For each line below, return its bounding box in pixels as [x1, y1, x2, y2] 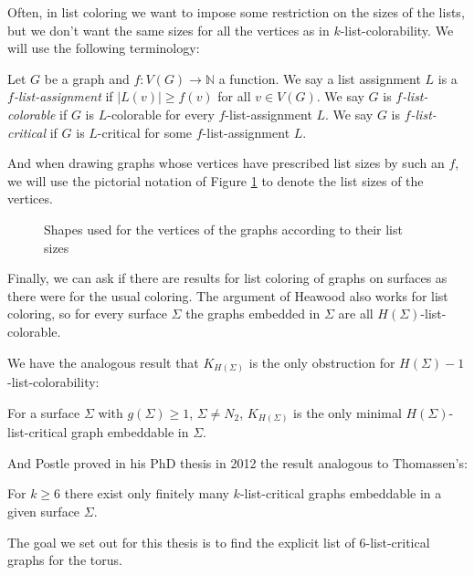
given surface [7, 501, 80, 520]
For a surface [7, 402, 80, 422]
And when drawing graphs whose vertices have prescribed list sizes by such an [7, 153, 445, 172]
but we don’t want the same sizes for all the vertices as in [7, 20, 330, 39]
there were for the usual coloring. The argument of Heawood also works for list [7, 286, 448, 305]
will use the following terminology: [7, 38, 200, 57]
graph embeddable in [71, 423, 189, 442]
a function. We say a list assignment [218, 68, 421, 88]
